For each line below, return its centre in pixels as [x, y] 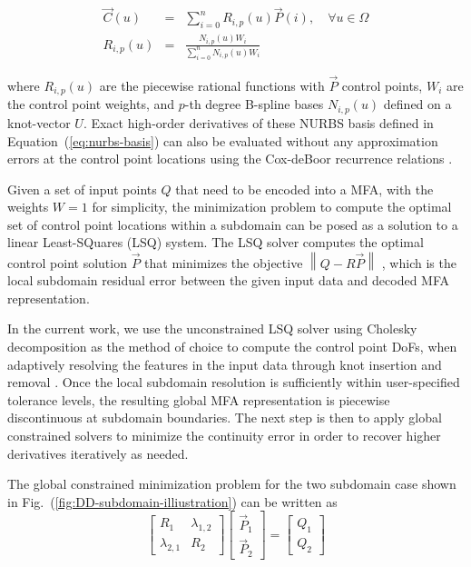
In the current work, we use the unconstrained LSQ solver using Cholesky [212, 328]
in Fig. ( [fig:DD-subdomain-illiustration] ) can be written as [172, 501]
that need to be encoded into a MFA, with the [304, 189]
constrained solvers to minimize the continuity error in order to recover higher [224, 436]
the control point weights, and [91, 104]
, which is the [419, 262]
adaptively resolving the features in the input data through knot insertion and [225, 364]
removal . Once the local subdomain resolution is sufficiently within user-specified [234, 382]
